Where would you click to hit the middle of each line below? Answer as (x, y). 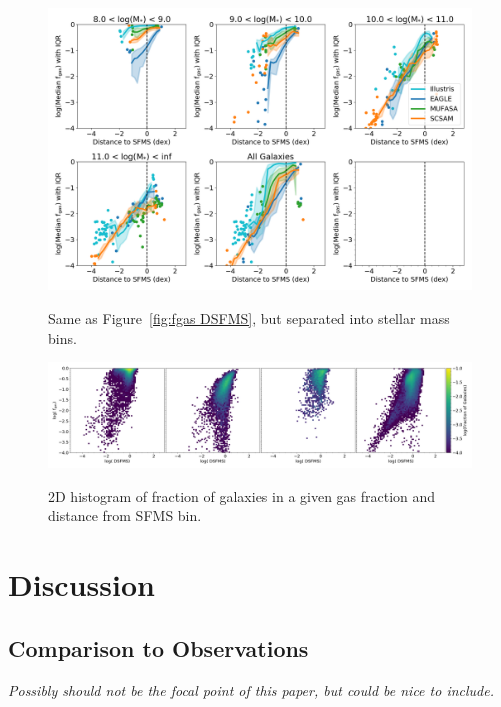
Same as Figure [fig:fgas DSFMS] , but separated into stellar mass (249, 317)
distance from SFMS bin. (125, 515)
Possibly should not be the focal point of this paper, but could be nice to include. (251, 689)
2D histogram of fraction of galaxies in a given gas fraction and (242, 495)
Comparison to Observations (158, 647)
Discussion (81, 584)
